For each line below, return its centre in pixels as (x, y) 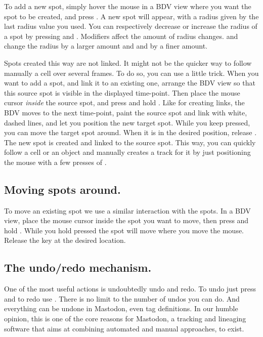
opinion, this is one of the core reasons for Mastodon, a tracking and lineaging (125, 319)
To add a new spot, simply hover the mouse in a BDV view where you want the (128, 6)
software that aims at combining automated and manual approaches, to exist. (124, 328)
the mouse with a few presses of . (55, 162)
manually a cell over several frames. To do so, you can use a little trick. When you (131, 73)
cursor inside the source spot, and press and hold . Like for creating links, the (124, 102)
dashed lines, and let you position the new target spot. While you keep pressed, (127, 122)
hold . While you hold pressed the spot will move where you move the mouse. (124, 230)
